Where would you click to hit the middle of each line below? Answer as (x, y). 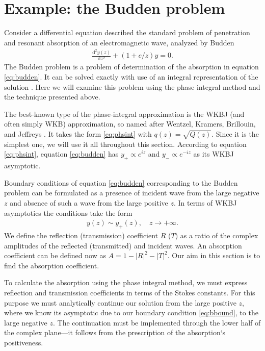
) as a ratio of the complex (217, 235)
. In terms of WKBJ (205, 202)
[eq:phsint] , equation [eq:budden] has (61, 154)
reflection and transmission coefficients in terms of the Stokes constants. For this (130, 292)
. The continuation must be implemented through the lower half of (157, 322)
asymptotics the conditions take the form (68, 212)
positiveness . (24, 342)
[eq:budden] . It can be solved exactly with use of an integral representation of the (131, 77)
